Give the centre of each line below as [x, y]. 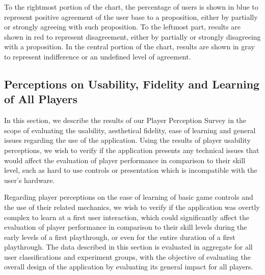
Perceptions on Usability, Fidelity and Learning [132, 84]
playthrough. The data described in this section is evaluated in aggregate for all [128, 247]
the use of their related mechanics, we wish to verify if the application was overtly [132, 207]
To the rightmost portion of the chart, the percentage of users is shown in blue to [131, 7]
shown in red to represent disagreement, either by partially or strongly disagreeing [132, 36]
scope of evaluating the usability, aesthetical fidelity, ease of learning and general [130, 130]
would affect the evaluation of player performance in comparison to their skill [125, 160]
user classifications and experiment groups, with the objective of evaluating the [127, 256]
